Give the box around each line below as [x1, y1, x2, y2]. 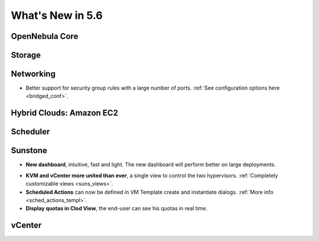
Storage [11, 50, 41, 60]
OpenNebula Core [11, 31, 79, 41]
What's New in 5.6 [11, 9, 103, 22]
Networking [11, 69, 56, 79]
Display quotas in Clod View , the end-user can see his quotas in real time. [25, 205, 208, 212]
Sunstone [11, 146, 47, 156]
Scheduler [11, 127, 50, 137]
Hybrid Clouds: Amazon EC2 [11, 108, 118, 118]
